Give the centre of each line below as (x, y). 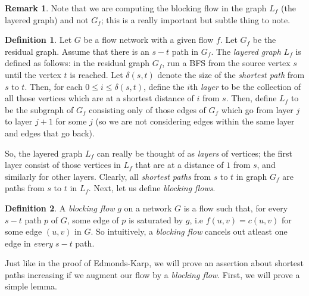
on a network (148, 208)
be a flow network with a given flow (149, 40)
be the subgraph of (39, 109)
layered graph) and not (47, 19)
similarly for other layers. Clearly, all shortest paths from (108, 176)
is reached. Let (96, 74)
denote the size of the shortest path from (231, 74)
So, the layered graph (44, 153)
